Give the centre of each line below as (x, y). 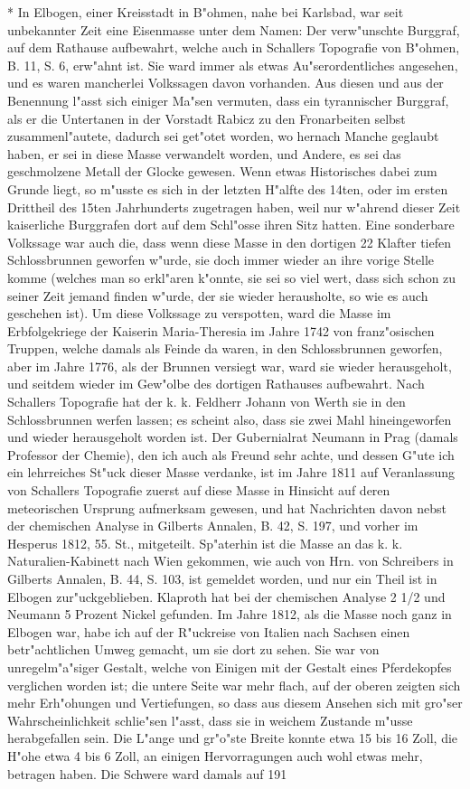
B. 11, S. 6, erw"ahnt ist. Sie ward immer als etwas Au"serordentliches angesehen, (233, 65)
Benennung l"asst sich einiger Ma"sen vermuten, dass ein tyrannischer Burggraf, (228, 100)
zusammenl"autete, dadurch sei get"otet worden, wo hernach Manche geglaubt (223, 136)
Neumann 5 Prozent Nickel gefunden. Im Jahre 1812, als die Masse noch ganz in (230, 614)
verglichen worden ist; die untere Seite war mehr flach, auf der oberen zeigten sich (234, 685)
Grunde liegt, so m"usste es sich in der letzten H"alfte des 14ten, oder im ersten (228, 188)
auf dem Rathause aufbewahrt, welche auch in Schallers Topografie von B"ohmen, (234, 47)
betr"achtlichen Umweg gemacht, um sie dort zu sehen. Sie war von (193, 649)
